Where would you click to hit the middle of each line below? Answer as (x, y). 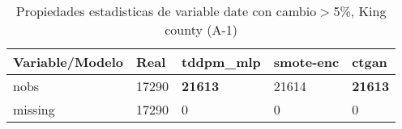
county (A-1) (201, 29)
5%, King (360, 11)
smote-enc (306, 62)
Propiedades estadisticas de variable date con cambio (166, 11)
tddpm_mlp (221, 62)
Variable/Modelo (68, 62)
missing (34, 109)
